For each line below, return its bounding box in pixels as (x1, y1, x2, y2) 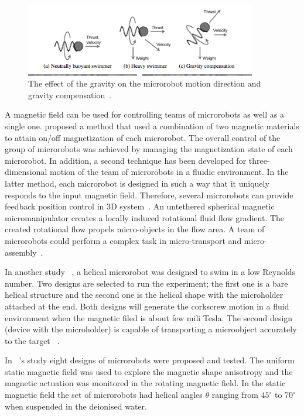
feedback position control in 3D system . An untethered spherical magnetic (5, 200, 275, 212)
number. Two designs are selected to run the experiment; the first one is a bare (5, 277, 288, 289)
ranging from (211, 389, 258, 401)
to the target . (5, 334, 60, 346)
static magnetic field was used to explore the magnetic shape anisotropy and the (5, 365, 293, 377)
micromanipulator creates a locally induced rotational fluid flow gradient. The (5, 211, 285, 224)
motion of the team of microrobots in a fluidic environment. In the (50, 166, 289, 178)
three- (248, 154, 270, 166)
